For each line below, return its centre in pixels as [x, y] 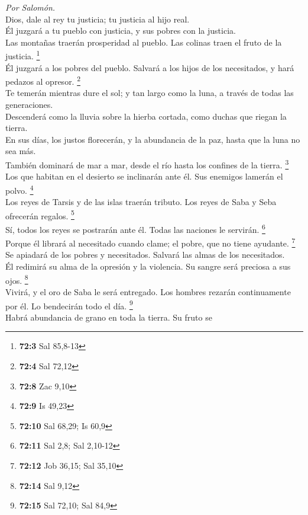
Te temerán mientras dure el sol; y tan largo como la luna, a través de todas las [150, 93]
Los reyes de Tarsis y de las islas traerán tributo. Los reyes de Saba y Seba [141, 202]
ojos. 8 [17, 279]
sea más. [21, 151]
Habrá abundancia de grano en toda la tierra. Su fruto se [109, 317]
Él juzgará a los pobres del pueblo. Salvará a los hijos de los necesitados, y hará [150, 67]
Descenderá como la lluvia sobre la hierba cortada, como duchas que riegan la [146, 116]
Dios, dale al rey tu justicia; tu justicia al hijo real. [98, 19]
